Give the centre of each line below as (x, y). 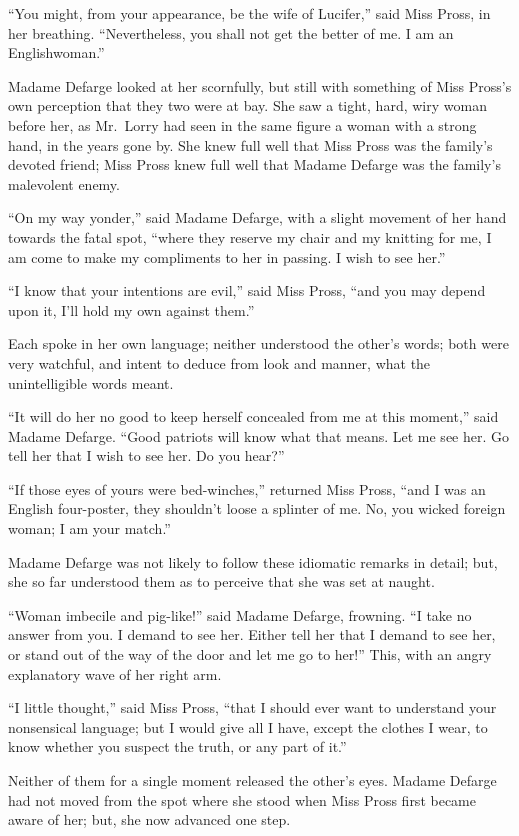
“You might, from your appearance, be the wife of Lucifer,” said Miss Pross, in (249, 13)
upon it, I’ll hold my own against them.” (131, 309)
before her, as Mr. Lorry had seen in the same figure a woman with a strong (242, 124)
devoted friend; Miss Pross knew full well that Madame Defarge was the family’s (254, 164)
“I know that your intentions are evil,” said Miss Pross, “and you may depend (247, 290)
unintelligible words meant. (91, 382)
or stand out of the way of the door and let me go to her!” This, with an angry (250, 654)
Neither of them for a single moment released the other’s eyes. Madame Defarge (252, 780)
